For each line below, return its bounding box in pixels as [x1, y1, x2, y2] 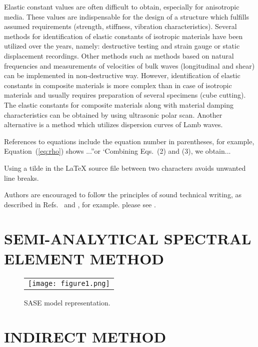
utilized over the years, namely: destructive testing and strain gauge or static [4, 41, 240, 51]
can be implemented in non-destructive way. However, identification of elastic [4, 70, 240, 81]
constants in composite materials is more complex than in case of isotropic [4, 80, 232, 90]
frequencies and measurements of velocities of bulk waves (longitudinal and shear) [4, 60, 255, 71]
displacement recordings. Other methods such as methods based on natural [4, 50, 234, 61]
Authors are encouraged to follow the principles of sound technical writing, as [4, 189, 241, 200]
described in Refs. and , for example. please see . [4, 199, 156, 209]
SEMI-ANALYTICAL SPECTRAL [4, 228, 251, 249]
